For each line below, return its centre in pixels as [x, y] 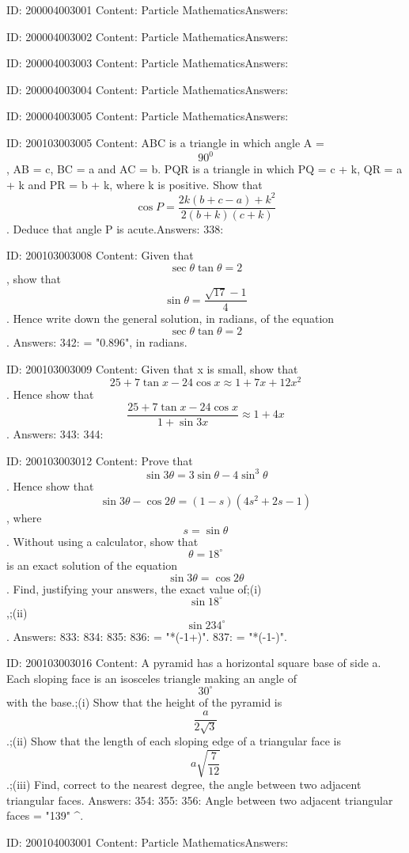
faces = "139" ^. [45, 815]
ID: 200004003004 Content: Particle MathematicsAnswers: [148, 89]
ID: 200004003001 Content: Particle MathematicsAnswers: [148, 9]
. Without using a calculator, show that [102, 541]
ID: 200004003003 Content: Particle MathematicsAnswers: [148, 63]
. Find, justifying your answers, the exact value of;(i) [134, 588]
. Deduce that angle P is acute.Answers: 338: [115, 228]
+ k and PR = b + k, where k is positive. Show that [134, 184]
